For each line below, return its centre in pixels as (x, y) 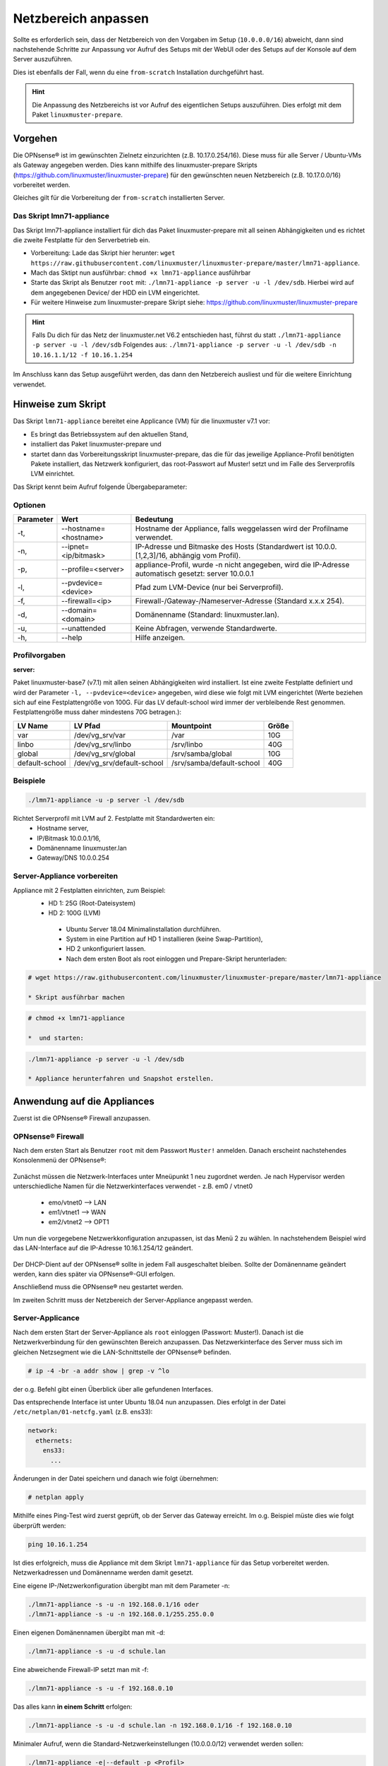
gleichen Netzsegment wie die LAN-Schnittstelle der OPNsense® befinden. (122, 1352)
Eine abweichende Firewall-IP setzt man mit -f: (81, 1669)
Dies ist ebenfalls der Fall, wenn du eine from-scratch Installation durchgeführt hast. (139, 72)
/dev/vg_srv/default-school (119, 763)
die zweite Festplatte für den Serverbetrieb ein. (82, 239)
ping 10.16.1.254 (58, 1544)
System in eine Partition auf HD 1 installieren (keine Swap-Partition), (164, 939)
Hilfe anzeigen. (160, 637)
